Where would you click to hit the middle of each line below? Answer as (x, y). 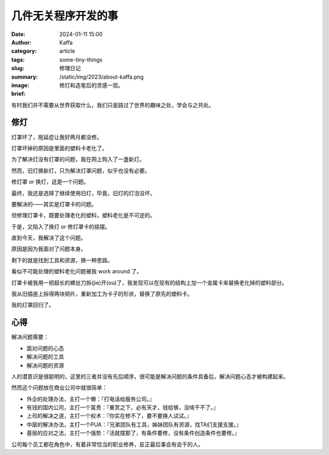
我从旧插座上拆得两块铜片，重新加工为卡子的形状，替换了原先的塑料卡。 (102, 294)
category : (24, 51)
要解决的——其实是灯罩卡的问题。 (54, 204)
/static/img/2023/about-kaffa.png (102, 77)
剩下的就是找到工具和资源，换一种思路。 (62, 260)
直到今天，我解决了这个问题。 (49, 238)
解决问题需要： (30, 337)
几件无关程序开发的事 (65, 16)
